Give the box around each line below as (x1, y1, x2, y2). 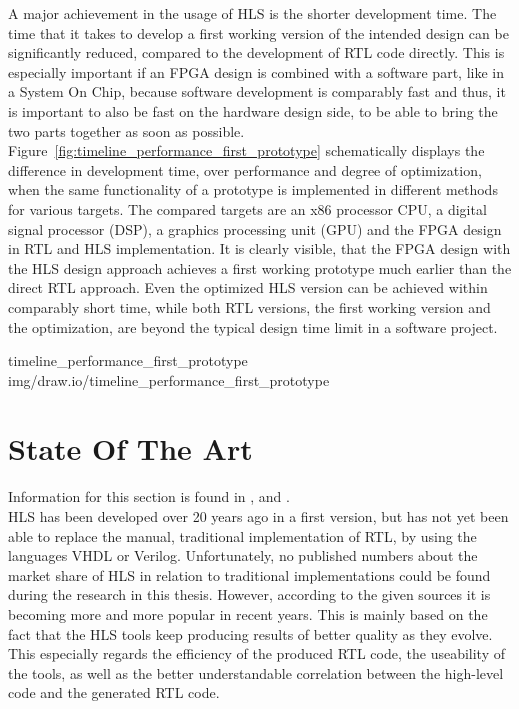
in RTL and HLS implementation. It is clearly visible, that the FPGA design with (8, 238, 511, 259)
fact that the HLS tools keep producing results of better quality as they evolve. (8, 623, 493, 644)
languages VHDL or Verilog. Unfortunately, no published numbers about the (8, 545, 478, 566)
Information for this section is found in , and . (8, 486, 290, 507)
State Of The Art (8, 428, 253, 469)
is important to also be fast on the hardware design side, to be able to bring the (8, 100, 498, 121)
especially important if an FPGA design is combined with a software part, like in (8, 61, 504, 82)
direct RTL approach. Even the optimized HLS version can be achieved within (8, 277, 488, 298)
